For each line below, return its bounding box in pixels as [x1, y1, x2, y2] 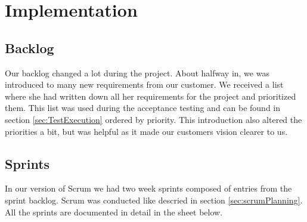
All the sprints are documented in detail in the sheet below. [5, 205, 223, 218]
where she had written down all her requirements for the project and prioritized [5, 90, 296, 102]
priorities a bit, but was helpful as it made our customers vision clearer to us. [5, 125, 288, 137]
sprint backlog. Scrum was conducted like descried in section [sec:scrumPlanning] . [5, 193, 303, 206]
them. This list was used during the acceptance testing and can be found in [5, 101, 281, 114]
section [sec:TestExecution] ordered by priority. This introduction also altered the [5, 113, 302, 125]
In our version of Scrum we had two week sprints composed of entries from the [5, 182, 292, 195]
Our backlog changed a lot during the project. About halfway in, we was [5, 66, 269, 79]
